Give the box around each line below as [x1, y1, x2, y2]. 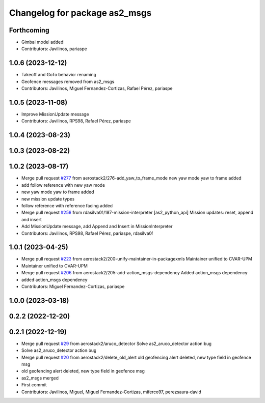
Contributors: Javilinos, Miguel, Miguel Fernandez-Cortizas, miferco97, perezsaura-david [21, 389, 201, 395]
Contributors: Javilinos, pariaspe [21, 46, 87, 52]
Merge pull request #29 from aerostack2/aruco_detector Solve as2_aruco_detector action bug [21, 341, 212, 346]
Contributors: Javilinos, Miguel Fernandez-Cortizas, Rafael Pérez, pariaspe [21, 86, 173, 91]
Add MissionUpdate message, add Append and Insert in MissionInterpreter [21, 224, 173, 230]
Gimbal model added [21, 39, 64, 45]
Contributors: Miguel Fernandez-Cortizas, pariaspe [21, 283, 125, 289]
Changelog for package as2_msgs [9, 7, 152, 18]
